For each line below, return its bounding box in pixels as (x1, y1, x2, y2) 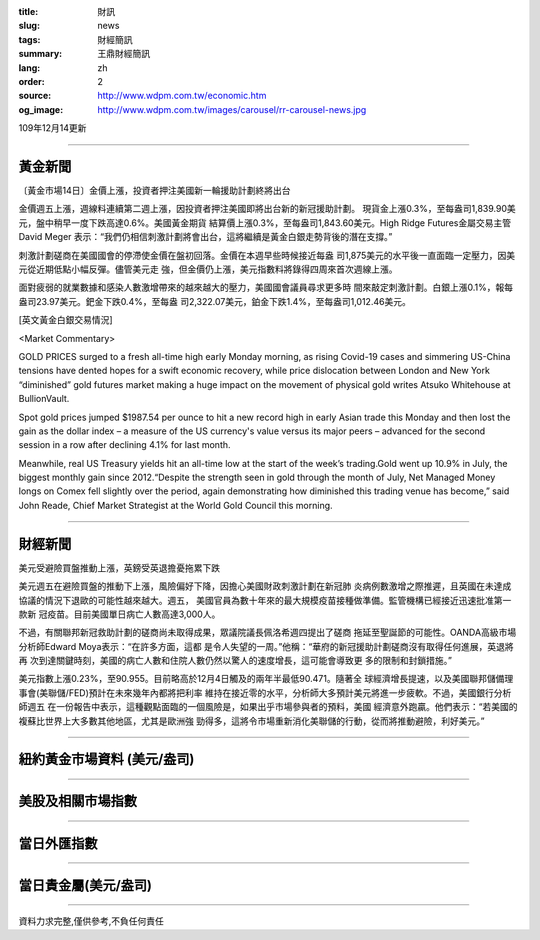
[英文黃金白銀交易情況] (18, 314, 114, 326)
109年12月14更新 (18, 122, 87, 134)
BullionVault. (18, 393, 70, 405)
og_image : (18, 103, 64, 115)
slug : (18, 20, 40, 32)
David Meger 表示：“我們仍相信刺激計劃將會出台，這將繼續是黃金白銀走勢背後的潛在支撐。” (18, 231, 393, 243)
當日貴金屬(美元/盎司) (18, 876, 152, 894)
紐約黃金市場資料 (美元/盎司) (18, 751, 195, 768)
